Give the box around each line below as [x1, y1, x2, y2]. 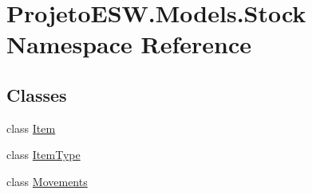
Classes [6, 82, 67, 107]
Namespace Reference [6, 28, 251, 60]
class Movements [6, 173, 88, 189]
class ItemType [6, 146, 81, 163]
